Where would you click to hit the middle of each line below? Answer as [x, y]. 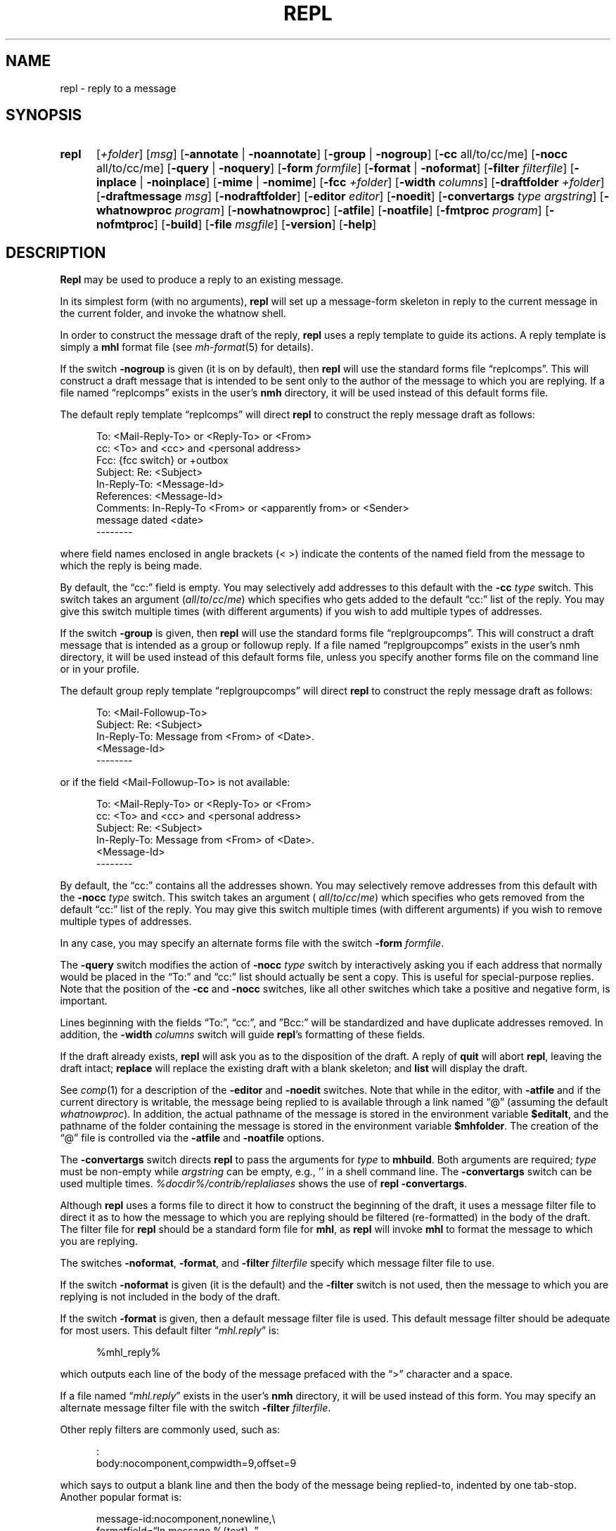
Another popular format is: [121, 1497]
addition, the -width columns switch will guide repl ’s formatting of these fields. [243, 1035]
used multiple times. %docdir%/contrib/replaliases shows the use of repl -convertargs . [264, 1184]
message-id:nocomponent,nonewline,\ [186, 1519]
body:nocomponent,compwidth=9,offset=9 [197, 1464]
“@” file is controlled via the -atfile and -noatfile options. [192, 1138]
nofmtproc [125, 225]
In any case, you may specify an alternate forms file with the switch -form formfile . [252, 943]
